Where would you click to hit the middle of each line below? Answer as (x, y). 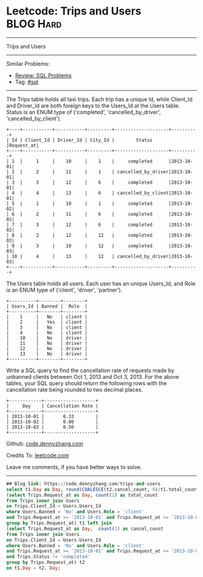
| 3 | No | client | (47, 327)
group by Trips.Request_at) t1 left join (59, 523)
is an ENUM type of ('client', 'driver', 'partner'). (64, 290)
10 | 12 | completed (109, 246)
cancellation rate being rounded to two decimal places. (75, 389)
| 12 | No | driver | (47, 349)
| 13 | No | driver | (47, 354)
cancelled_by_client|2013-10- (155, 193)
